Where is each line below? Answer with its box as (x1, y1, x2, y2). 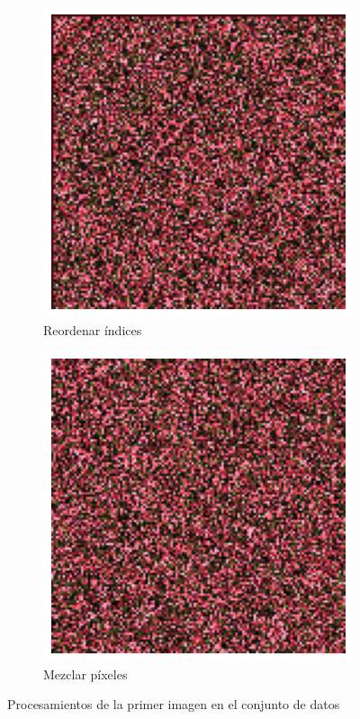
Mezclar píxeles (43, 664, 128, 683)
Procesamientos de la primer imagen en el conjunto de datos (7, 695, 340, 714)
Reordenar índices (43, 320, 142, 339)
